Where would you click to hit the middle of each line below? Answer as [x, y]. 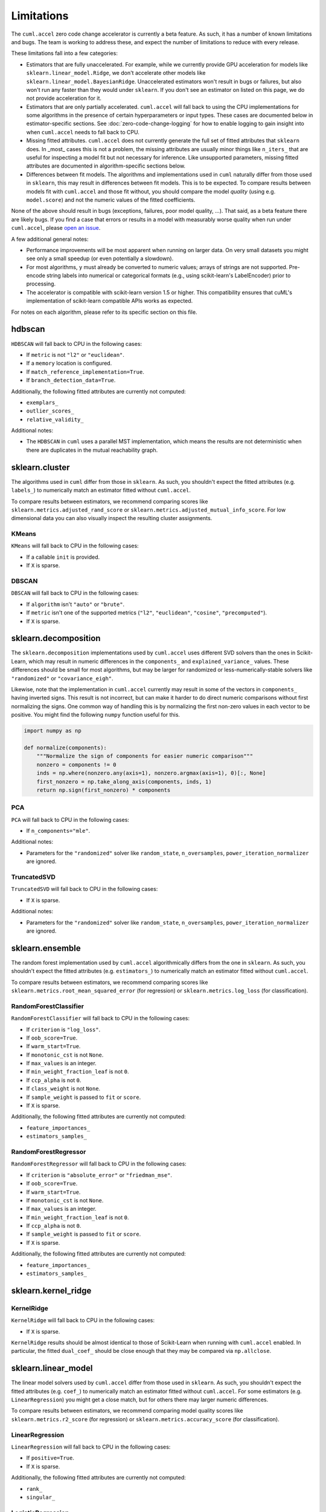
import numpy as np [53, 731]
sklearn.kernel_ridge [51, 1290]
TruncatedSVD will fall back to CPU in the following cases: [85, 889]
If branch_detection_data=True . [71, 380]
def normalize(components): [65, 748]
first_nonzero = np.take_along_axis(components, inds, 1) [124, 781]
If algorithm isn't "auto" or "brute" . [75, 604]
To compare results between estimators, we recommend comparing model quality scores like [127, 1411]
